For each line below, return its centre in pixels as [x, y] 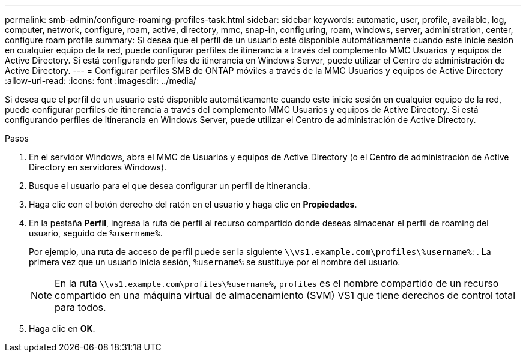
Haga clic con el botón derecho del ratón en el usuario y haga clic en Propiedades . [193, 204]
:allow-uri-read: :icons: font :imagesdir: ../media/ [101, 81]
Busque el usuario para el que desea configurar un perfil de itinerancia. [170, 186]
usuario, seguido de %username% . [96, 233]
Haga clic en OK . [62, 328]
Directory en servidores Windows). [98, 167]
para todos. [80, 307]
